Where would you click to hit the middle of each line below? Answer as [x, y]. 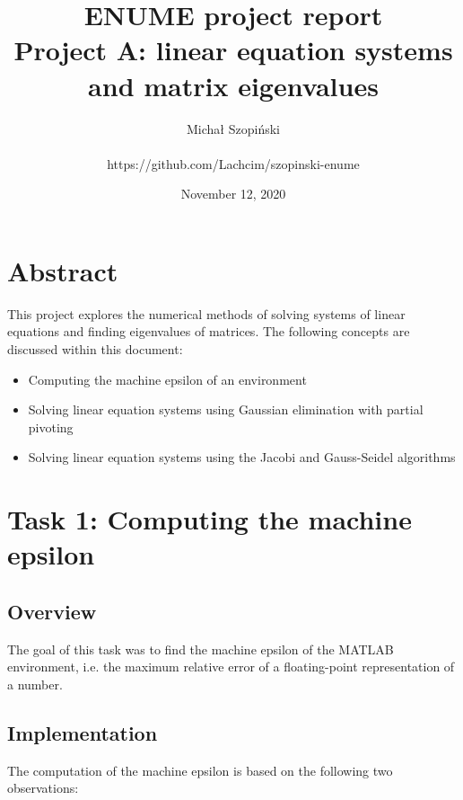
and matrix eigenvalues [233, 85]
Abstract [63, 270]
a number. [35, 684]
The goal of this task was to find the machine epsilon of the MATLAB [201, 649]
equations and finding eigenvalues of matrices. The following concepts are [209, 331]
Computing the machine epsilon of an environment [167, 379]
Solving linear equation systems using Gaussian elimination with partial [226, 409]
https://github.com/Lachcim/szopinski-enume [233, 163]
